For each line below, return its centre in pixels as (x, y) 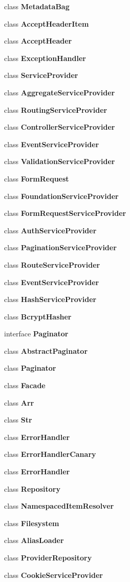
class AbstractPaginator (46, 350)
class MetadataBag (37, 6)
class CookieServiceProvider (53, 575)
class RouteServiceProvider (52, 264)
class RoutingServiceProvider (56, 109)
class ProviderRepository (48, 557)
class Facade (25, 385)
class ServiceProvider (41, 75)
